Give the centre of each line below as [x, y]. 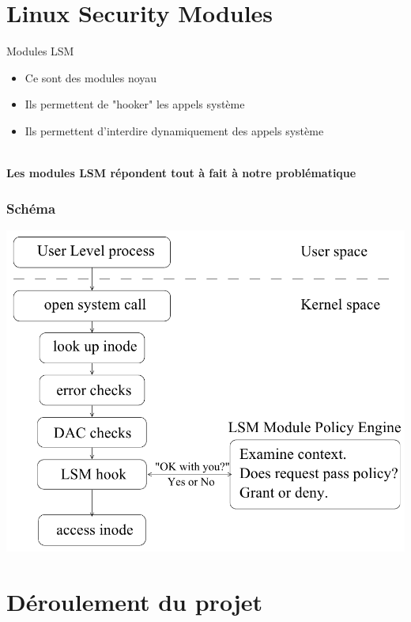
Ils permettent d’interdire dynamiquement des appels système [174, 130]
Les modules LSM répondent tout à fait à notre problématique [181, 173]
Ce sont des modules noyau [91, 77]
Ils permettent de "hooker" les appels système [135, 104]
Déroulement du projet [134, 602]
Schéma [31, 208]
